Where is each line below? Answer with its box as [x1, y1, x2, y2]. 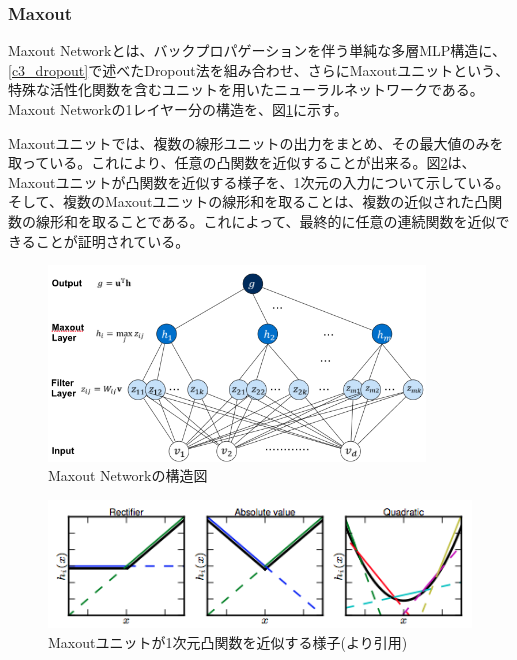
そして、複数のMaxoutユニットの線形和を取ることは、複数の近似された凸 [8, 191, 489, 212]
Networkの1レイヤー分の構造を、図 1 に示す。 [60, 99, 348, 119]
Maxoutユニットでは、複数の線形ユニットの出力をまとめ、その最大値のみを [8, 132, 504, 153]
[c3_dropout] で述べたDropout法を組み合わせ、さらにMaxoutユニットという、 [8, 59, 510, 80]
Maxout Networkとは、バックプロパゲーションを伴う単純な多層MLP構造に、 [8, 40, 506, 61]
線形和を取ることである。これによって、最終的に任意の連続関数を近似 [35, 210, 496, 231]
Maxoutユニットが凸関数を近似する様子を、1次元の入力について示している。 [8, 171, 510, 192]
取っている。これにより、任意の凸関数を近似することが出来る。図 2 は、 [8, 152, 476, 173]
